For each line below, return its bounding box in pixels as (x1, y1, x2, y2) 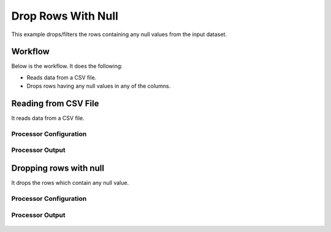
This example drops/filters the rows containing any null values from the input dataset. (11, 31, 227, 38)
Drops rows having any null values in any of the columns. (26, 83, 171, 90)
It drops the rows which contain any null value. (11, 179, 129, 187)
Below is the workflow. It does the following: (11, 62, 123, 70)
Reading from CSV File (11, 99, 99, 109)
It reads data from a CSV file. (11, 114, 85, 122)
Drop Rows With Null (11, 9, 119, 23)
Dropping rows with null (11, 163, 104, 174)
